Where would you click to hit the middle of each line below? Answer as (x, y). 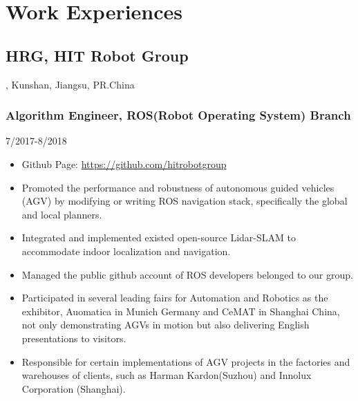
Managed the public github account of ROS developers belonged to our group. (187, 274)
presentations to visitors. (74, 338)
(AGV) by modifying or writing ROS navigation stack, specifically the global (185, 201)
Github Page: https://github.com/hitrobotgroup (124, 164)
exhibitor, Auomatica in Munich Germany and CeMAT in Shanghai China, (181, 311)
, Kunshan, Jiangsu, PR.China (70, 84)
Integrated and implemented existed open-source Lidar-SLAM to (159, 237)
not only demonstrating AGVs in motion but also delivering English (166, 325)
